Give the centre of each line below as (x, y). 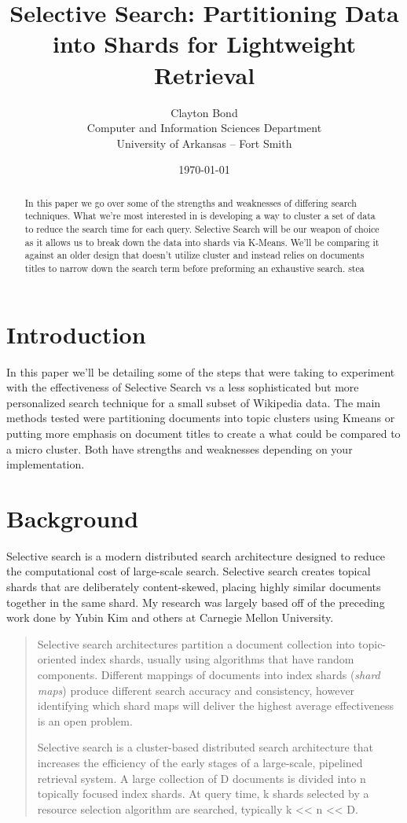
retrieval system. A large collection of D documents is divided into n (202, 778)
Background (73, 518)
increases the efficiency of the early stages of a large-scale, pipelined (200, 762)
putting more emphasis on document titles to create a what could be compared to (203, 433)
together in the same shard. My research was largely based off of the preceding (196, 602)
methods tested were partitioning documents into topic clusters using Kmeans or (201, 418)
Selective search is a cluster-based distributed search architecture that (205, 747)
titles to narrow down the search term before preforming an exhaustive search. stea (194, 268)
